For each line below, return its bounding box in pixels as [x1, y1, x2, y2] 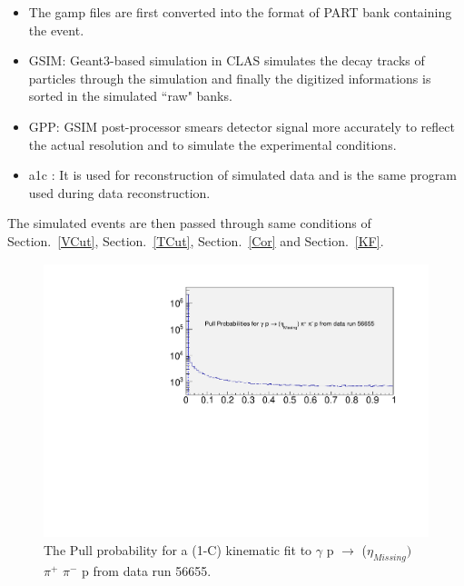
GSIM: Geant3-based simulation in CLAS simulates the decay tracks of [28, 51, 425, 70]
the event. [28, 20, 84, 39]
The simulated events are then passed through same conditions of [7, 214, 371, 233]
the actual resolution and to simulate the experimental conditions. [28, 134, 397, 154]
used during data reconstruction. [28, 183, 211, 202]
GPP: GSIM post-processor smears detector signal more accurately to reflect [28, 116, 455, 135]
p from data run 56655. [82, 561, 212, 581]
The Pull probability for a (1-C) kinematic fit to [44, 541, 312, 560]
